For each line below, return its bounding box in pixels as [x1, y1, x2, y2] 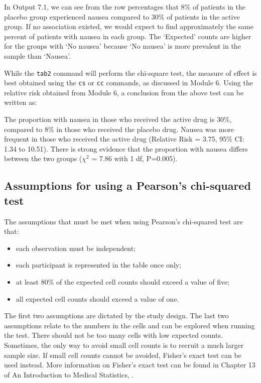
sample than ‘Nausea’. [4, 50, 71, 61]
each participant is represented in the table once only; [16, 260, 182, 270]
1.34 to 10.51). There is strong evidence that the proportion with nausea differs [4, 143, 248, 154]
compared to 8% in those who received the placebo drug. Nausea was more [4, 123, 234, 134]
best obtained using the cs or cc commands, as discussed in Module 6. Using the [4, 77, 253, 88]
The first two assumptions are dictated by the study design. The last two [4, 310, 229, 321]
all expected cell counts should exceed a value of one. [16, 293, 179, 304]
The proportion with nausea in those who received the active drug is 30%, [4, 114, 232, 124]
